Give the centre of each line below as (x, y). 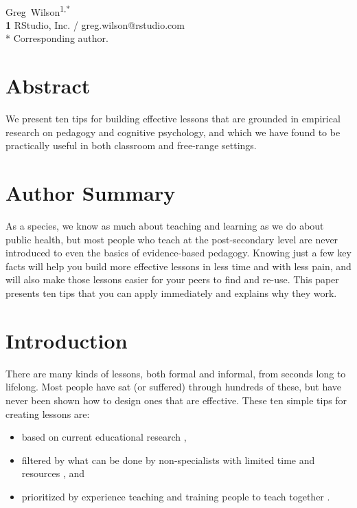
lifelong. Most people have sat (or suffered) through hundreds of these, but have (174, 387)
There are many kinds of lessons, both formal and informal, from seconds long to (176, 373)
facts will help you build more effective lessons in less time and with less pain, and (178, 266)
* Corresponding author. (57, 38)
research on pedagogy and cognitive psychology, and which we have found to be (173, 132)
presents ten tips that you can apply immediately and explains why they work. (171, 293)
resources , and (53, 473)
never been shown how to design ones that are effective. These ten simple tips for (176, 400)
